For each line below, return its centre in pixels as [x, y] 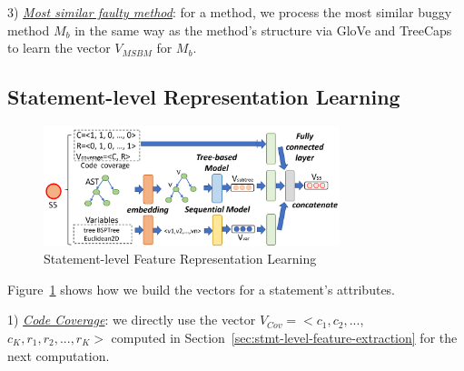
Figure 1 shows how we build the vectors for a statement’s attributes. [202, 289]
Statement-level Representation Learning [204, 97]
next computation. [59, 355]
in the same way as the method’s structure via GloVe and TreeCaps [263, 30]
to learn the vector [59, 48]
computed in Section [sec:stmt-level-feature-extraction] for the [284, 337]
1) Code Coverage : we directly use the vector [132, 320]
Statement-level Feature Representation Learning [180, 259]
